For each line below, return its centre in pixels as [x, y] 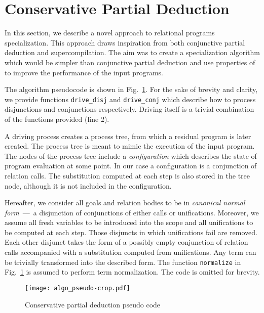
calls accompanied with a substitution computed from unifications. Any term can [130, 252]
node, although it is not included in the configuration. [88, 185]
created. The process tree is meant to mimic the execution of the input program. [130, 146]
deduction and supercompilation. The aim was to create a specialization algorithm [132, 52]
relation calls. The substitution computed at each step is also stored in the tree [127, 175]
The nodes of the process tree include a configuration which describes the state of [131, 155]
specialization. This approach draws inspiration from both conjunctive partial [125, 42]
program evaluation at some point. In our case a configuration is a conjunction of [131, 166]
